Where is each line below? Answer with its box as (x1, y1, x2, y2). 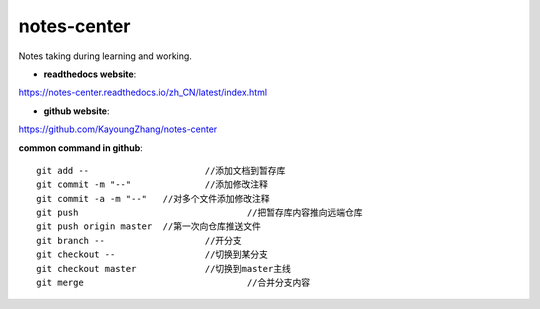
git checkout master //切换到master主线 (36, 263, 292, 274)
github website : (43, 105, 110, 117)
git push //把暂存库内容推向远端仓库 (36, 207, 364, 219)
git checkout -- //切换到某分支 (36, 249, 269, 260)
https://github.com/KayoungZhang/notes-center (18, 123, 218, 135)
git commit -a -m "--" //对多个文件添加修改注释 (36, 193, 270, 204)
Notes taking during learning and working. (18, 50, 192, 62)
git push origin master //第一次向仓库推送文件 (36, 221, 262, 232)
